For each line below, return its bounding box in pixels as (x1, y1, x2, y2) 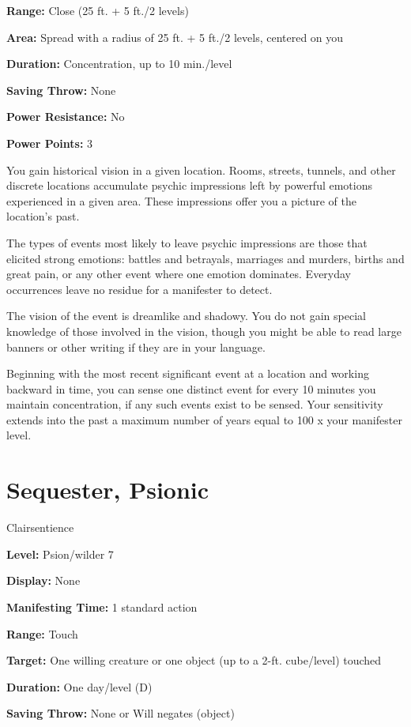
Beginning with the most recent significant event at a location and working (6, 365, 369, 382)
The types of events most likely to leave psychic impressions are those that (6, 234, 368, 250)
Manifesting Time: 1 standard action (6, 598, 198, 615)
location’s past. (6, 208, 80, 224)
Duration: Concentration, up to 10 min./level (6, 55, 232, 72)
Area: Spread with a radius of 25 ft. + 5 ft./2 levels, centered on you (6, 28, 344, 45)
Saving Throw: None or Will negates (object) (6, 705, 235, 721)
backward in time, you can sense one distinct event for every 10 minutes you (6, 380, 376, 397)
